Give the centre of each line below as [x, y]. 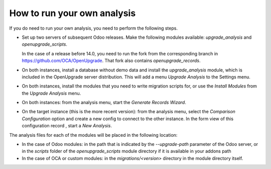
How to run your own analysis [73, 13]
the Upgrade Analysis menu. [51, 93]
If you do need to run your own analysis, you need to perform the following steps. [94, 28]
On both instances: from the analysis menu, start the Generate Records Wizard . [104, 103]
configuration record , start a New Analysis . [67, 126]
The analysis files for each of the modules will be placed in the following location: [93, 135]
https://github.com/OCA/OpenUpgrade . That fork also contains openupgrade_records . [111, 61]
